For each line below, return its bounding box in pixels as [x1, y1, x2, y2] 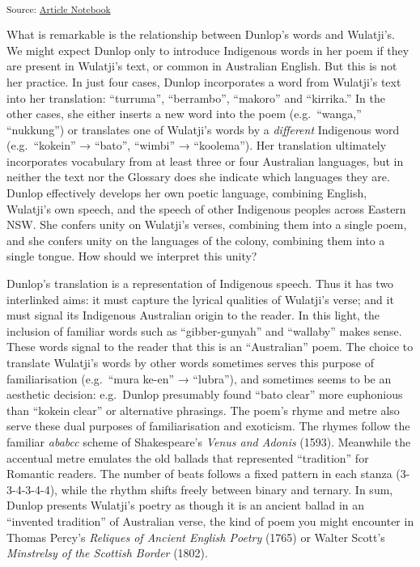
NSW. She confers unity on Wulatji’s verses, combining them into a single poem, [6, 216, 407, 233]
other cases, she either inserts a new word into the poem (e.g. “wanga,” [6, 105, 362, 122]
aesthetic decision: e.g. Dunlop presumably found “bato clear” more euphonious [6, 386, 403, 403]
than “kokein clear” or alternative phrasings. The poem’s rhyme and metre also [6, 401, 400, 418]
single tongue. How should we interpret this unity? [6, 248, 257, 264]
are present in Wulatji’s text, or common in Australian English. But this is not [6, 57, 397, 74]
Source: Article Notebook [6, 2, 111, 15]
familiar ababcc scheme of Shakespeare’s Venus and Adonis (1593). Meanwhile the [6, 433, 411, 450]
